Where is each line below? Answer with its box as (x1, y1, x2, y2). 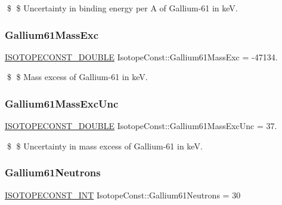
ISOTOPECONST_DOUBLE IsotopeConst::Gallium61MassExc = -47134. (5, 50, 278, 63)
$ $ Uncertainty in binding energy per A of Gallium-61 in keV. (7, 2, 238, 14)
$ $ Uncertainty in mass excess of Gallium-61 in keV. (7, 139, 203, 152)
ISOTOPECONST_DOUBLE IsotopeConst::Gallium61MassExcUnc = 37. (5, 120, 277, 132)
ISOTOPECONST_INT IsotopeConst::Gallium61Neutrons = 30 (5, 188, 241, 201)
